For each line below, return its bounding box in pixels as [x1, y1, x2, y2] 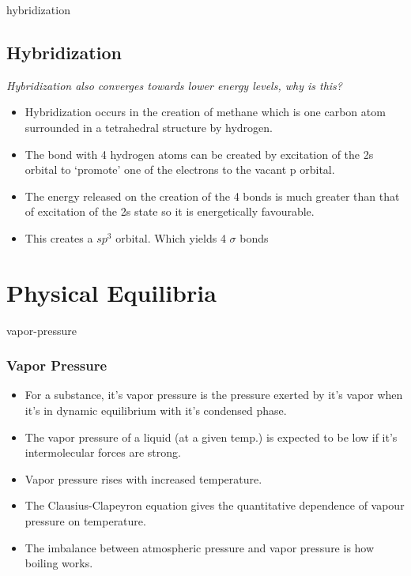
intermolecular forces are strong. [25, 444, 181, 461]
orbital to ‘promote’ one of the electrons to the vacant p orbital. [25, 161, 335, 178]
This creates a [25, 229, 93, 246]
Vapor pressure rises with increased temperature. [25, 470, 262, 487]
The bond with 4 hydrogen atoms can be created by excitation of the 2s [25, 145, 374, 162]
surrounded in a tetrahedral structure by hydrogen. [25, 119, 273, 135]
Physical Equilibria [6, 276, 217, 308]
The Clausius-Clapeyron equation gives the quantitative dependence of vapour [25, 497, 405, 514]
